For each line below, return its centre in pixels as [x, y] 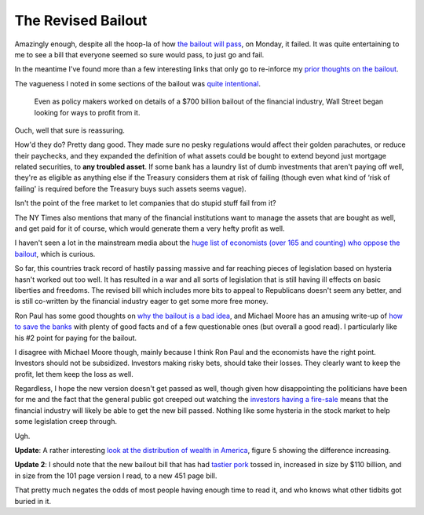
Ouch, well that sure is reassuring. [70, 130]
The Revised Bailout [81, 20]
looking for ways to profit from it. [87, 112]
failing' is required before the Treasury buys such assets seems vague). [130, 188]
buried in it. [33, 501]
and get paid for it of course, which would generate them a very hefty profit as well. [150, 228]
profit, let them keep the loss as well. [74, 374]
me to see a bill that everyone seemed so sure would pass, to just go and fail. [139, 54]
